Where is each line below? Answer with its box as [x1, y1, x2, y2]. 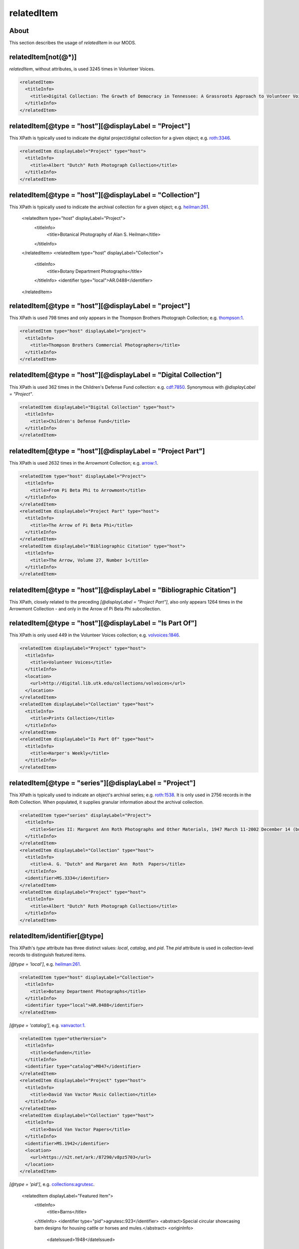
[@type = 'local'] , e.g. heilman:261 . [9, 961, 81, 967]
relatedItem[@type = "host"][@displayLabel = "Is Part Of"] [9, 619, 197, 627]
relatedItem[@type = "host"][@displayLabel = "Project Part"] [9, 447, 205, 455]
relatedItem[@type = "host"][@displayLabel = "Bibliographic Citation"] [9, 586, 236, 594]
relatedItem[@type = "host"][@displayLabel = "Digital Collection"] [9, 371, 222, 379]
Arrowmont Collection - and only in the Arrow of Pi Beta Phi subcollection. [9, 606, 161, 612]
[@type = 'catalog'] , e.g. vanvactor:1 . [9, 1022, 86, 1028]
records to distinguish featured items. [9, 952, 86, 958]
